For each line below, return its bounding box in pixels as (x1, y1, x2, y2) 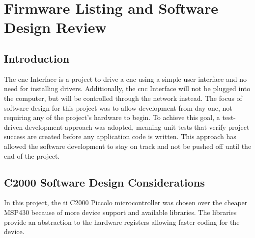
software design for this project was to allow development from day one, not (4, 102, 232, 113)
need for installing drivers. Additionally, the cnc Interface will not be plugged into (4, 83, 251, 94)
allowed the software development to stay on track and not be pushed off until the (4, 141, 252, 151)
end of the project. (4, 150, 60, 161)
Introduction (4, 50, 70, 66)
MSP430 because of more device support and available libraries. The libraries (4, 207, 237, 217)
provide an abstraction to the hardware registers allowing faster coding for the (4, 216, 240, 227)
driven (4, 121, 23, 132)
